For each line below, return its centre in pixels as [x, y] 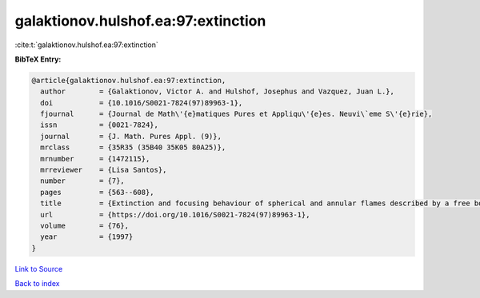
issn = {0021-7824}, [100, 125]
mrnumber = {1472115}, [95, 159]
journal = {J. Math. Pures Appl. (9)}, [131, 136]
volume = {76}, [85, 226]
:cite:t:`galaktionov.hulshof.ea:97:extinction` [87, 45]
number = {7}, [83, 181]
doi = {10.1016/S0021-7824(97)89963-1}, [142, 103]
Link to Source [39, 268]
